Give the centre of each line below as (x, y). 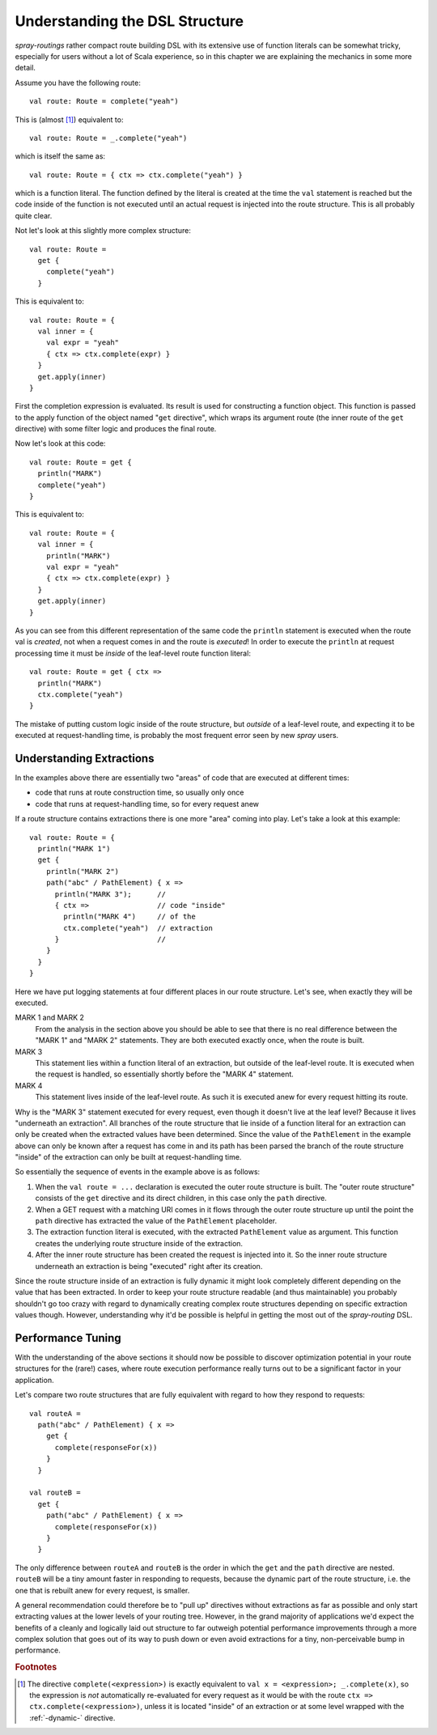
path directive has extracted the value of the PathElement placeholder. (156, 1221)
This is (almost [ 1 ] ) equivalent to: (69, 119)
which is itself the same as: (60, 156)
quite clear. (34, 215)
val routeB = (55, 1493)
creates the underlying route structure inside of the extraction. (139, 1243)
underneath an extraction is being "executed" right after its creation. (149, 1266)
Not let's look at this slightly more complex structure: (103, 231)
